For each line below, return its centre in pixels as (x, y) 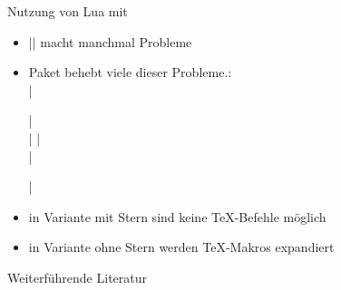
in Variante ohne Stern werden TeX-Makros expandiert (181, 247)
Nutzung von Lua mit (68, 11)
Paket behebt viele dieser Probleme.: (130, 72)
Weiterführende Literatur (77, 277)
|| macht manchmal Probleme (110, 41)
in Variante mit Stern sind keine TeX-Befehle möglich (177, 216)
